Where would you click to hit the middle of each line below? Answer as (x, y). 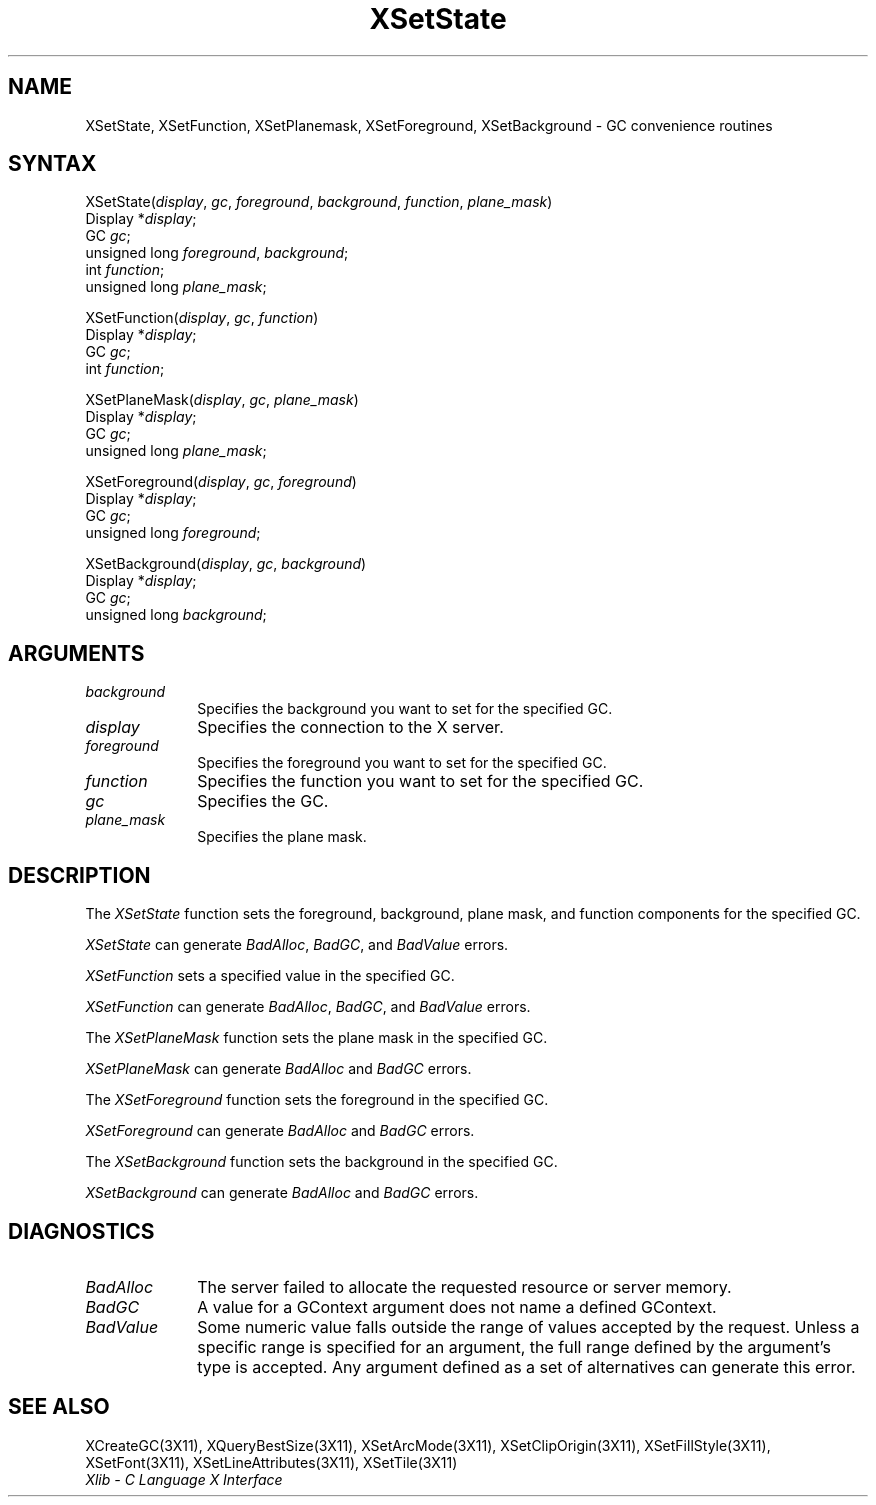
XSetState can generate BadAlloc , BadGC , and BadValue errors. (297, 945)
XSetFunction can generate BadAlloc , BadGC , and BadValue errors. (308, 1007)
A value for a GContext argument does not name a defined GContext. (457, 1306)
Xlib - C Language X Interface (184, 1479)
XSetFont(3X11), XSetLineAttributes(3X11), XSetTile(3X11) (271, 1462)
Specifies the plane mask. (282, 837)
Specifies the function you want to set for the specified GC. (420, 781)
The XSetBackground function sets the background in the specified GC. (321, 1162)
